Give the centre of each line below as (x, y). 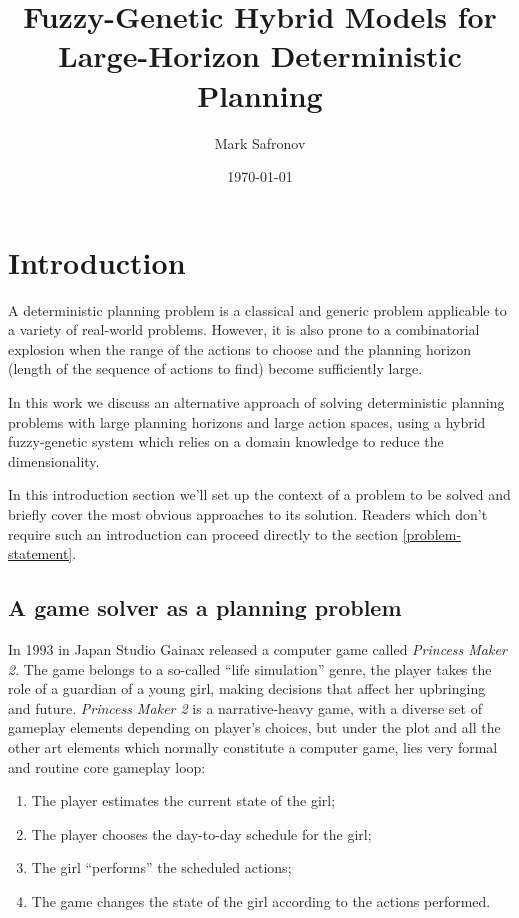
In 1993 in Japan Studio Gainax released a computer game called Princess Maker (257, 648)
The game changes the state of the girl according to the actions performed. (261, 900)
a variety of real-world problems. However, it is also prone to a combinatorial (244, 329)
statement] (40, 553)
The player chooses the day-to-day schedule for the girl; (201, 833)
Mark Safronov (260, 142)
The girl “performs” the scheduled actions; (161, 867)
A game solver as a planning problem (205, 607)
